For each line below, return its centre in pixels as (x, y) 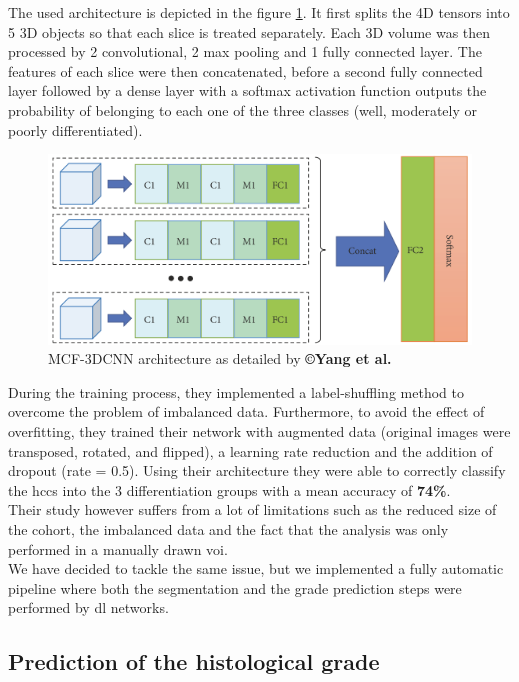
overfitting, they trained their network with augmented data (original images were (259, 430)
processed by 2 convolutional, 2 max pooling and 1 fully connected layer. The (245, 51)
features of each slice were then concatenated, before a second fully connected (245, 70)
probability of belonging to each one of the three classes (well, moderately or (242, 109)
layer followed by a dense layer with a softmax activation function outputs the (247, 90)
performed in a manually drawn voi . (118, 548)
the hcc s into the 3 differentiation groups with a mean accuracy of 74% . (229, 489)
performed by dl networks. (88, 607)
